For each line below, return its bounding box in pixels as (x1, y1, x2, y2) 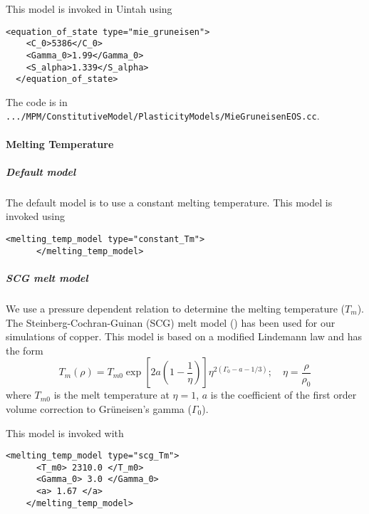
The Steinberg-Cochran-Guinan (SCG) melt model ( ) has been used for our (6, 315, 336, 330)
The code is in (6, 94, 68, 109)
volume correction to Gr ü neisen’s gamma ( (6, 401, 192, 416)
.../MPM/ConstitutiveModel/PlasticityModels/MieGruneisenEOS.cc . (6, 108, 320, 123)
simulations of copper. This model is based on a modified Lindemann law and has (6, 329, 363, 344)
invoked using (6, 209, 65, 224)
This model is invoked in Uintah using (6, 1, 172, 16)
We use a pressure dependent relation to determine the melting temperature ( (6, 300, 345, 315)
